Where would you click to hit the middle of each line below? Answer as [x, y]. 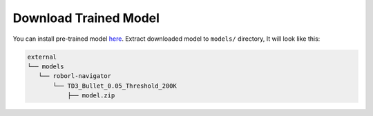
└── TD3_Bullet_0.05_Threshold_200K [115, 86]
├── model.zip [91, 96]
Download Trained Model [86, 18]
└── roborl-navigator [75, 76]
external [42, 57]
